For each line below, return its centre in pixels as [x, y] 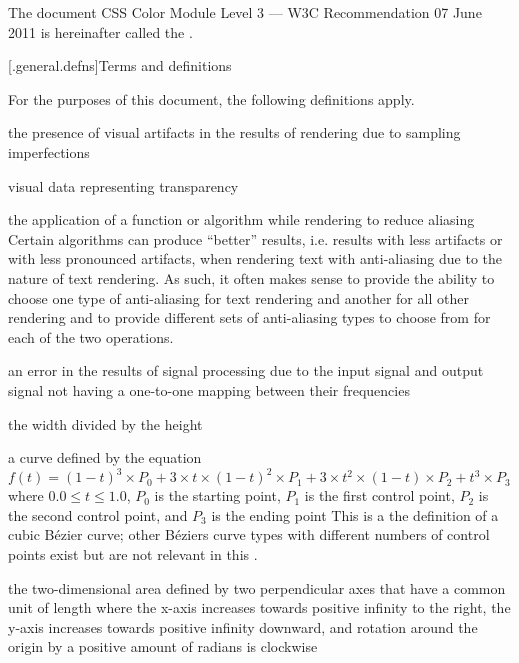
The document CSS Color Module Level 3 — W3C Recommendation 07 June [245, 12]
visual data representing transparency [123, 185]
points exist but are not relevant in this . [133, 553]
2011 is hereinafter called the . [100, 31]
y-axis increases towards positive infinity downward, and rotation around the [243, 626]
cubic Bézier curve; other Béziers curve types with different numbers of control [249, 534]
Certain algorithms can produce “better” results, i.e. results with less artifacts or [255, 238]
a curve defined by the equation [105, 457]
